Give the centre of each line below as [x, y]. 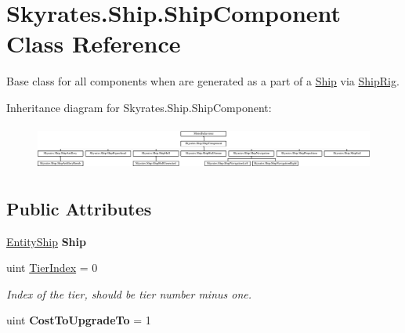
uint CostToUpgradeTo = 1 [79, 320]
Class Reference [94, 43]
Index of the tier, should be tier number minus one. [129, 293]
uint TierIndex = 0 [52, 268]
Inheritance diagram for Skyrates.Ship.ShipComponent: [139, 107]
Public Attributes [79, 208]
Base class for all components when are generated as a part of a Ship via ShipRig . [203, 81]
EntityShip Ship [46, 241]
